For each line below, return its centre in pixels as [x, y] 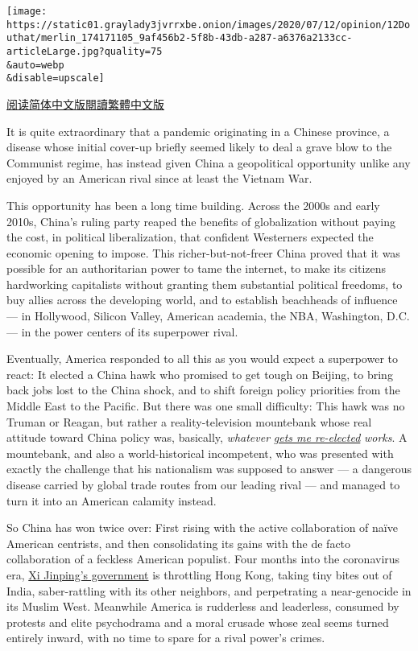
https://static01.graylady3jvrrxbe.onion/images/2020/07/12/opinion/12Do [209, 25]
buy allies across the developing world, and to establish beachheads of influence [202, 300]
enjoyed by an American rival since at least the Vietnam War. [159, 178]
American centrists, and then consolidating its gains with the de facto [179, 543]
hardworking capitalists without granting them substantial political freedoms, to [205, 284]
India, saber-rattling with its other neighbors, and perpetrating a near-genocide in [209, 590]
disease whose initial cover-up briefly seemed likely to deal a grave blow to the [199, 147]
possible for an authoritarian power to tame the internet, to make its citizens [197, 268]
